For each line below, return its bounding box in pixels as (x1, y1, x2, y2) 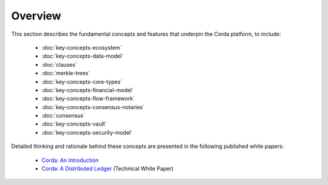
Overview (11, 9, 61, 22)
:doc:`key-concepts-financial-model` (41, 86, 134, 93)
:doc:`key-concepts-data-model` (41, 52, 124, 60)
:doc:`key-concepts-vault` (41, 120, 107, 127)
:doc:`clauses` (41, 61, 77, 68)
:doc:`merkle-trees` (41, 70, 91, 77)
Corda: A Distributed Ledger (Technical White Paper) (41, 165, 174, 172)
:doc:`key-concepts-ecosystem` (41, 44, 122, 51)
